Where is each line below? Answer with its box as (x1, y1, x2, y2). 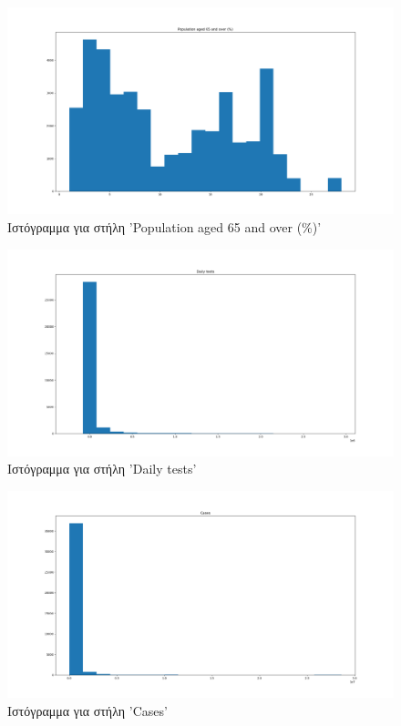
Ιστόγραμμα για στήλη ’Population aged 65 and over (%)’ (7, 217, 322, 236)
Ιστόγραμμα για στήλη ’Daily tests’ (7, 459, 197, 478)
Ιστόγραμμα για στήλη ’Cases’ (7, 700, 168, 720)
